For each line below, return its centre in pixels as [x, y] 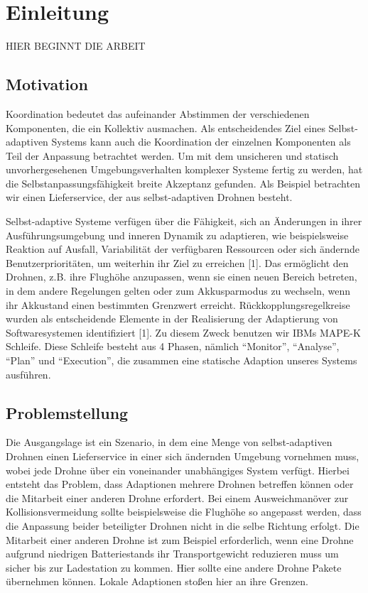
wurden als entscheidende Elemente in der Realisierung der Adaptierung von [172, 319]
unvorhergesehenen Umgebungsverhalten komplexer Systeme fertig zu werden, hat [184, 169]
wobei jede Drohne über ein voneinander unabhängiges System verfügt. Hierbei [178, 470]
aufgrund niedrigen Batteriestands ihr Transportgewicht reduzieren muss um [172, 554]
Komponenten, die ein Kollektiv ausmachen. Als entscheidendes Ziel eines [166, 127]
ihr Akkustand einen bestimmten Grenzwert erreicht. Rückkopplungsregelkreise [178, 304]
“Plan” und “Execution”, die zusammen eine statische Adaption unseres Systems [182, 360]
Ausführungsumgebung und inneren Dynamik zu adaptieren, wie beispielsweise [177, 235]
